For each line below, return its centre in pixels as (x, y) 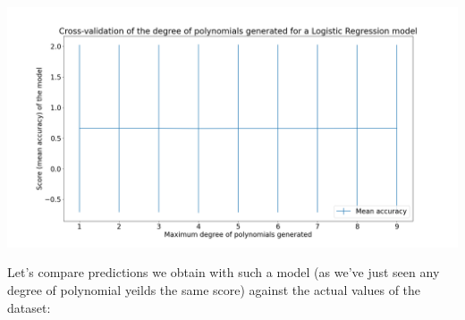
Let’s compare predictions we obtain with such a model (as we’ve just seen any (224, 272)
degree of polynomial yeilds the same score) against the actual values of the (214, 289)
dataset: (29, 307)
